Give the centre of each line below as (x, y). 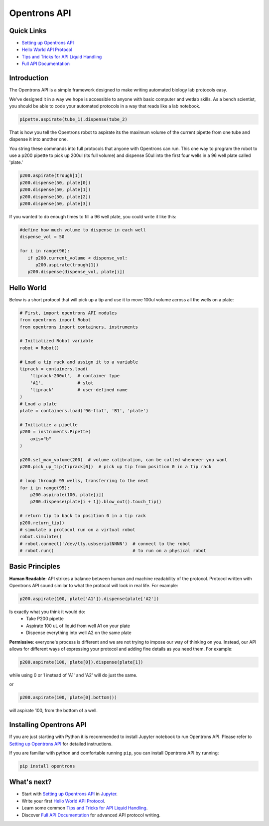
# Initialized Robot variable (57, 341)
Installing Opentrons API (48, 725)
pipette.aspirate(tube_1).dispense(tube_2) (74, 119)
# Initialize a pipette (49, 425)
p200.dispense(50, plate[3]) (55, 204)
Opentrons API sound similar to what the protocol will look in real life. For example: (94, 585)
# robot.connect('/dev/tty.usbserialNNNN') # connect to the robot (105, 544)
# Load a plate (38, 404)
